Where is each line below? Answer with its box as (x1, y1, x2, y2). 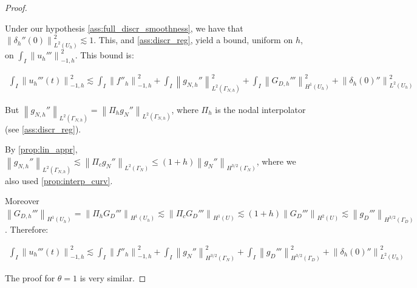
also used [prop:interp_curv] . (5, 174, 113, 187)
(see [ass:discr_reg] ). (5, 122, 81, 135)
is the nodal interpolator (215, 103, 306, 115)
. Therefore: (5, 222, 49, 235)
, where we (256, 154, 296, 167)
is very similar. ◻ (80, 271, 146, 284)
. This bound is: (75, 49, 134, 61)
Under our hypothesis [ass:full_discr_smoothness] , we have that (5, 21, 243, 34)
